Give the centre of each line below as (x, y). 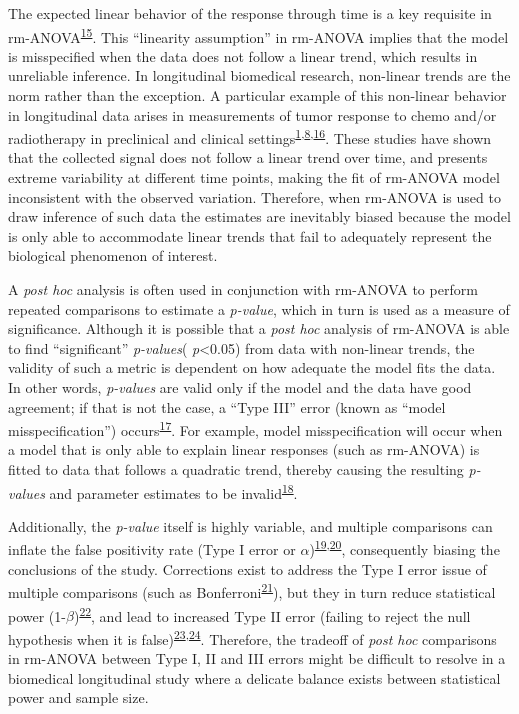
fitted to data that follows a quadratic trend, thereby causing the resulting (236, 469)
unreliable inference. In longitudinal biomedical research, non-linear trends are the (259, 75)
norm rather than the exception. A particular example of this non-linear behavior (257, 95)
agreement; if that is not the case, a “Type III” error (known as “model (227, 406)
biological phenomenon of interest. (113, 255)
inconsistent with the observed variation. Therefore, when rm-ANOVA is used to (254, 196)
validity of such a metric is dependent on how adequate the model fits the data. (252, 367)
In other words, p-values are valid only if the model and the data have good (240, 387)
